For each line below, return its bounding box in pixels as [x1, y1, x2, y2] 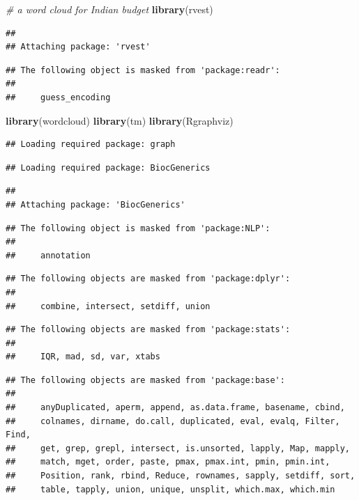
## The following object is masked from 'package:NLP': [6, 223, 270, 233]
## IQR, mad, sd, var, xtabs [6, 352, 160, 362]
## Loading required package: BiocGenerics [6, 162, 211, 173]
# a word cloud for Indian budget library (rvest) [6, 2, 213, 16]
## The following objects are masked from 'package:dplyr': [6, 274, 291, 284]
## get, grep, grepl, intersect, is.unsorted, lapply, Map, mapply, [6, 443, 350, 453]
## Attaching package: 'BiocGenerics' [6, 199, 185, 210]
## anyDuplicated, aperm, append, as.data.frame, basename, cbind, [6, 403, 345, 413]
